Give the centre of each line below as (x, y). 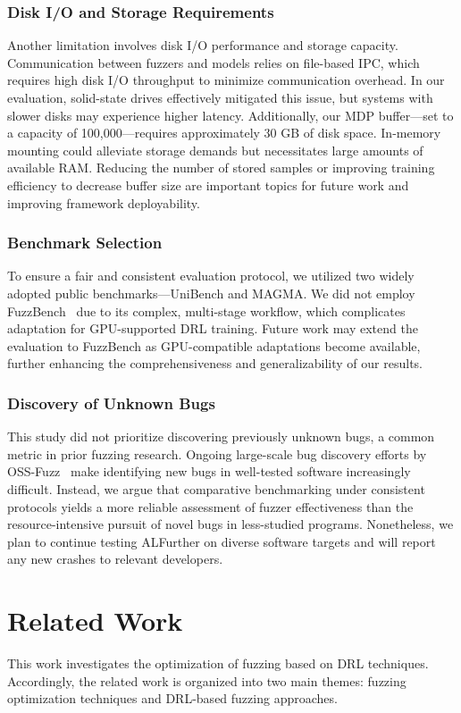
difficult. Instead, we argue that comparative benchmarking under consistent (216, 488)
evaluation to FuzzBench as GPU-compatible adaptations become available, (214, 345)
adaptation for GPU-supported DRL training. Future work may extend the (213, 328)
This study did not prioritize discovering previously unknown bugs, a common (221, 436)
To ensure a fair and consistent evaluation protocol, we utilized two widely (211, 276)
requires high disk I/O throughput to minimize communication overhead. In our (226, 80)
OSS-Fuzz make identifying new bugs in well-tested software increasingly (209, 471)
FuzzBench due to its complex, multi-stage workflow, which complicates (206, 310)
